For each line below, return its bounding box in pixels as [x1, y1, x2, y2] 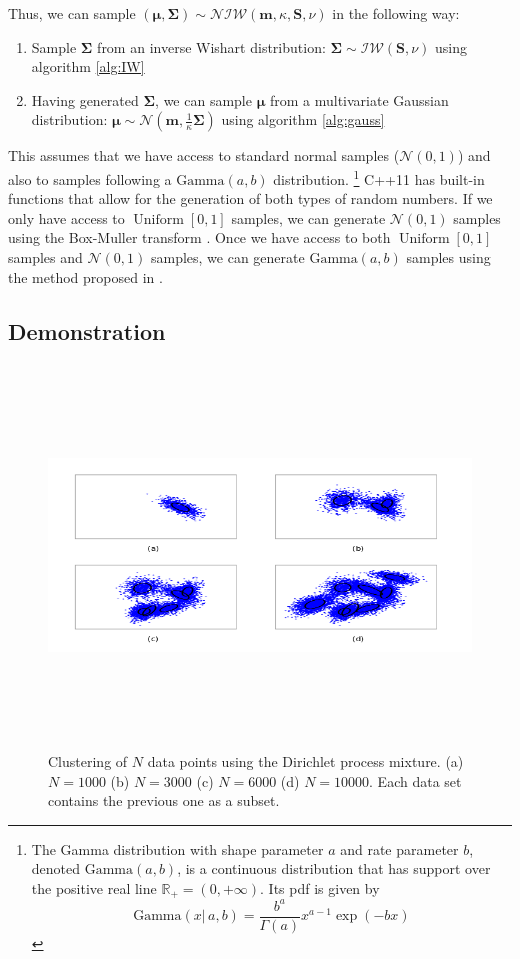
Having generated [31, 89, 139, 110]
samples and [8, 247, 83, 267]
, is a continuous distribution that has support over [177, 858, 491, 879]
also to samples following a [8, 168, 172, 189]
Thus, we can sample [8, 3, 136, 23]
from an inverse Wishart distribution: [97, 36, 326, 57]
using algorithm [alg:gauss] [221, 109, 385, 130]
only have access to [8, 207, 125, 228]
